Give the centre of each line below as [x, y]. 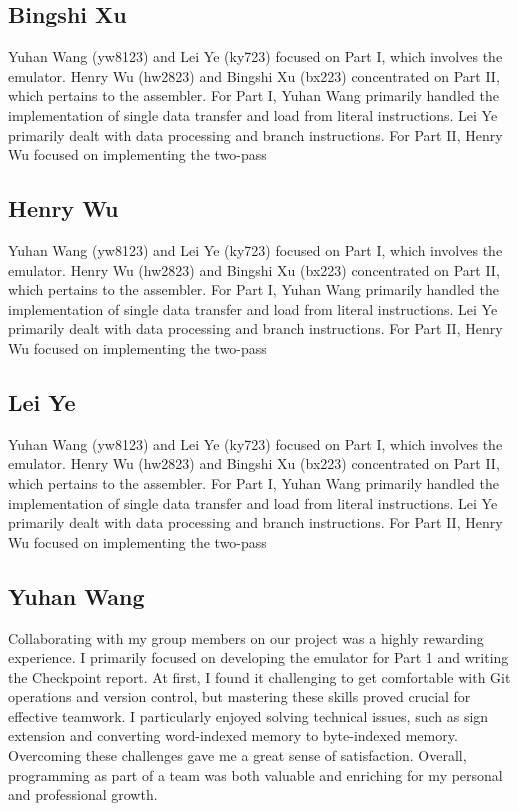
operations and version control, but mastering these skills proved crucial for [239, 696]
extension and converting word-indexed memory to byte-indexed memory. [233, 735]
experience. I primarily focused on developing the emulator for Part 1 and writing [258, 657]
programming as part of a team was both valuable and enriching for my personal [255, 774]
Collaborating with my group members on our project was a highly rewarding [246, 637]
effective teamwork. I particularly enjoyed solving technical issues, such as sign [248, 715]
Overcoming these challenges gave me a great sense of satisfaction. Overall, [237, 755]
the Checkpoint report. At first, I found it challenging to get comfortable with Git [259, 676]
